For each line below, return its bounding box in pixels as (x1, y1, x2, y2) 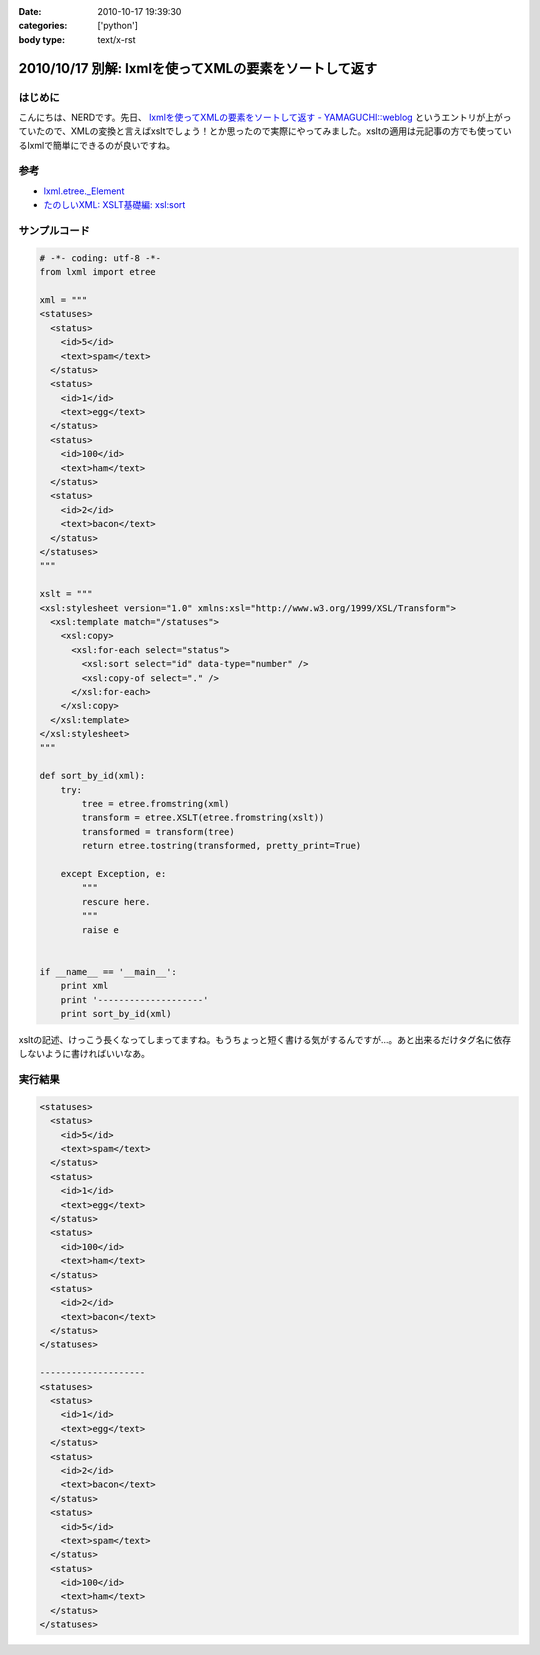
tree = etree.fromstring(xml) (81, 798, 230, 810)
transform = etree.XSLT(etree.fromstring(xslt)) (81, 812, 325, 824)
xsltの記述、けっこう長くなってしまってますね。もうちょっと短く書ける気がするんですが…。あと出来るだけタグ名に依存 (18, 1033, 512, 1045)
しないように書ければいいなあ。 (18, 1048, 150, 1060)
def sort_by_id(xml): (39, 770, 146, 782)
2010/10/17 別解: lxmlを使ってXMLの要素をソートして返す (18, 60, 378, 77)
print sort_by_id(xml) (60, 1008, 172, 1019)
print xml (60, 980, 109, 992)
